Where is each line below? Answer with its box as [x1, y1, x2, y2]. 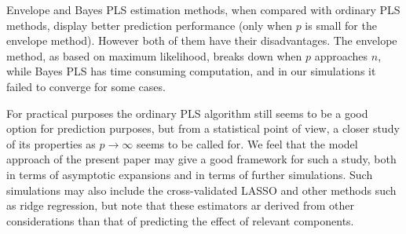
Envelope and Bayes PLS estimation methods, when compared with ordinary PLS [6, 2, 401, 17]
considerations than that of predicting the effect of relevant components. [6, 212, 354, 229]
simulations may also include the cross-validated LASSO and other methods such [6, 181, 397, 198]
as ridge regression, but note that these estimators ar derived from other [6, 197, 354, 214]
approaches [314, 47, 368, 64]
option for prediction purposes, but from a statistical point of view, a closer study [6, 120, 400, 137]
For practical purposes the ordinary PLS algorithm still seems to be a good [6, 104, 368, 121]
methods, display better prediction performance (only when [6, 16, 292, 33]
